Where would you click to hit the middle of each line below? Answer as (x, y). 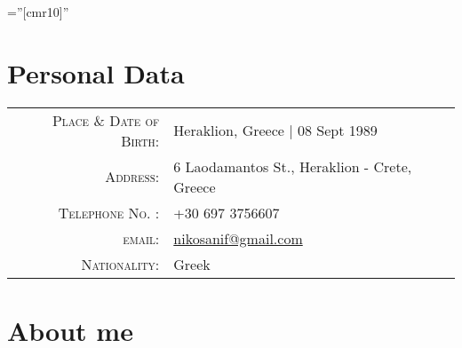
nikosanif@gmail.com (238, 238)
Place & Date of (106, 120)
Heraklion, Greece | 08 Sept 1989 (275, 130)
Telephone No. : (109, 212)
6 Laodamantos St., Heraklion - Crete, (293, 166)
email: (141, 238)
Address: (132, 177)
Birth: (140, 140)
